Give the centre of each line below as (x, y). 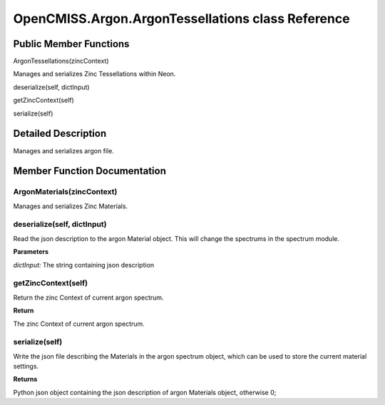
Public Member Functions (71, 44)
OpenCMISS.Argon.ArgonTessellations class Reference (181, 19)
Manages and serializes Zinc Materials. (71, 206)
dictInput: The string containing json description (84, 265)
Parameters (31, 252)
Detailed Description (60, 134)
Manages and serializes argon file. (63, 150)
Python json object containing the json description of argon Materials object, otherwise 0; (145, 392)
